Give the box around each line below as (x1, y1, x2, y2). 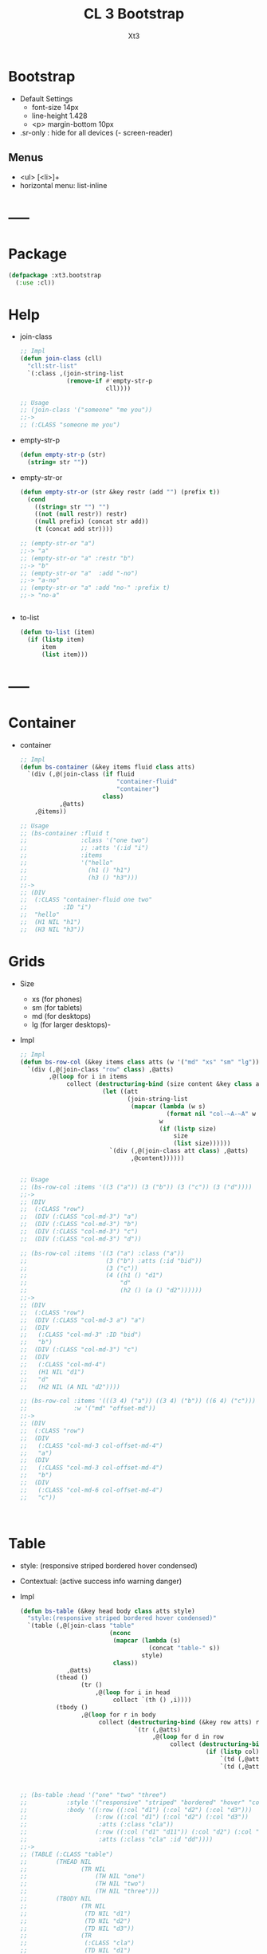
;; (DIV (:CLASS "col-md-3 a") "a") (19, 1316, 146, 1324)
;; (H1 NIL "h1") (19, 918, 81, 926)
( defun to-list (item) (19, 628, 96, 636)
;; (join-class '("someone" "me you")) (19, 406, 153, 415)
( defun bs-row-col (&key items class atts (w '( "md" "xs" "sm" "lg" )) (19, 1058, 260, 1066)
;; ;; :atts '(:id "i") (19, 844, 149, 852)
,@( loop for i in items (49, 1073, 128, 1081)
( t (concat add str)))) (34, 525, 113, 533)
